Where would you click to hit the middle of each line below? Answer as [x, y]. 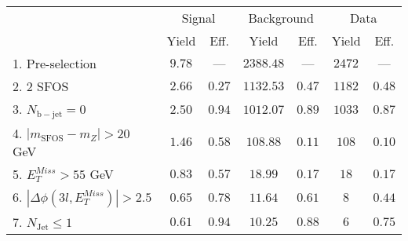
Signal [199, 18]
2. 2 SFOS [41, 86]
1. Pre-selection [55, 63]
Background [281, 18]
